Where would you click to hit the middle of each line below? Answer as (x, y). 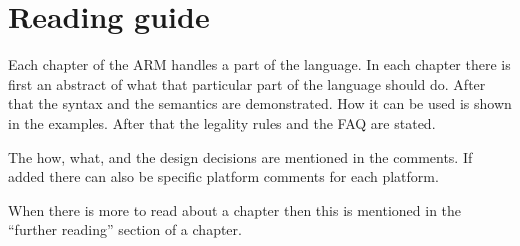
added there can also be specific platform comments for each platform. (223, 176)
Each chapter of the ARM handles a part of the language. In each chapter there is (259, 64)
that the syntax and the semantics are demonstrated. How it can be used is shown (260, 103)
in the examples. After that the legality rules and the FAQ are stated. (222, 122)
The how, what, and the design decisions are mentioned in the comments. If (240, 156)
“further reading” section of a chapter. (125, 229)
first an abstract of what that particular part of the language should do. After (247, 83)
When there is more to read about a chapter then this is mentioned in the (235, 209)
